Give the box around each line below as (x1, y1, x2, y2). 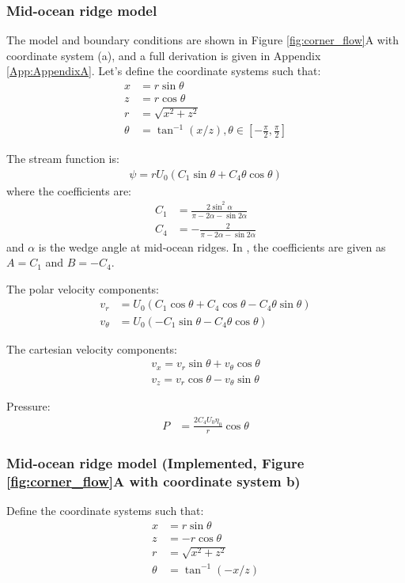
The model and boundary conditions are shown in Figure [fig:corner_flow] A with (6, 32, 399, 48)
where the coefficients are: (6, 182, 132, 199)
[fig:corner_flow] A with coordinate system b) (6, 471, 301, 490)
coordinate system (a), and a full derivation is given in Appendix (6, 47, 321, 63)
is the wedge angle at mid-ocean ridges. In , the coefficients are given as (38, 238, 386, 255)
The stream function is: (6, 150, 119, 167)
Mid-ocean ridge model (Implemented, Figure (6, 452, 305, 472)
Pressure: (6, 398, 51, 415)
